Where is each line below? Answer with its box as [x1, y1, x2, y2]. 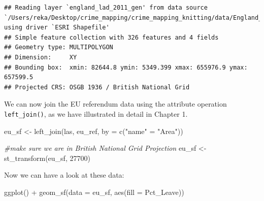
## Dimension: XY [4, 53, 77, 61]
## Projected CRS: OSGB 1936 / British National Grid [4, 83, 190, 91]
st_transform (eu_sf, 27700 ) [4, 152, 90, 163]
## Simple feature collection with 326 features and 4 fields [4, 33, 219, 41]
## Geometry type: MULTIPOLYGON [4, 44, 113, 51]
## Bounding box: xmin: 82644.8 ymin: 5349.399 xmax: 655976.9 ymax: [4, 63, 248, 71]
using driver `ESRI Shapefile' [4, 24, 110, 31]
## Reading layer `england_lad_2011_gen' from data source [4, 4, 208, 11]
